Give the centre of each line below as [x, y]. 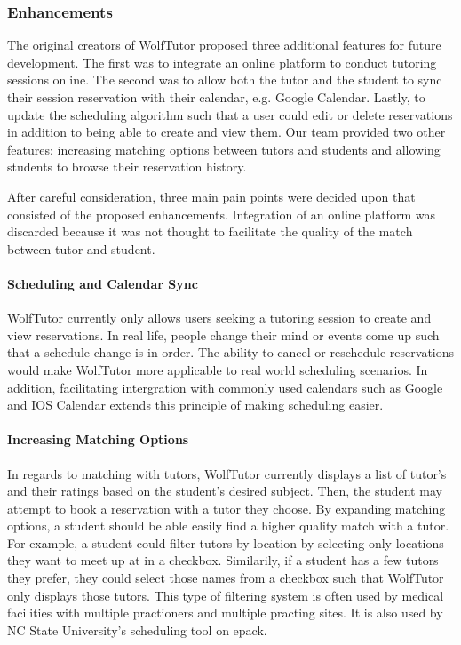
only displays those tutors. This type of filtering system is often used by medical [226, 595]
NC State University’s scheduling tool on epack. [137, 629]
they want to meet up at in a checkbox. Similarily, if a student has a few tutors [223, 560]
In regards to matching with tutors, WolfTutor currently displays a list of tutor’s [227, 473]
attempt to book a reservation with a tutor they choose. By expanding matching [227, 508]
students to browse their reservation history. [127, 167]
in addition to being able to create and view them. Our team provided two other [227, 132]
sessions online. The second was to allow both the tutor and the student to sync [225, 80]
